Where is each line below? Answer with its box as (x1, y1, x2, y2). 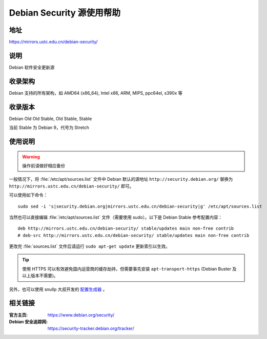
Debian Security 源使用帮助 (9, 7, 121, 18)
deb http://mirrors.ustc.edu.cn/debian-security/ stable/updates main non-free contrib (18, 226, 234, 232)
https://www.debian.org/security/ (47, 312, 115, 318)
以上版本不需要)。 (22, 273, 59, 278)
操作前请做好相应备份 (22, 163, 65, 169)
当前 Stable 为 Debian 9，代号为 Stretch (9, 125, 89, 130)
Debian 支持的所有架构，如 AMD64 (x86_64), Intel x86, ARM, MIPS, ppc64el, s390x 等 (9, 90, 183, 96)
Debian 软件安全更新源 (9, 64, 55, 70)
